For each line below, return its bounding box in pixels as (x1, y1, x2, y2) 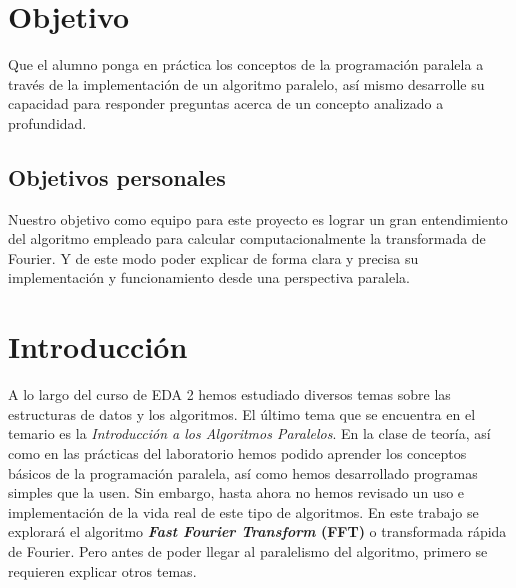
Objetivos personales (8, 161, 226, 192)
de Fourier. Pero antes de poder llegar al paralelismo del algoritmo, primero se (8, 540, 488, 561)
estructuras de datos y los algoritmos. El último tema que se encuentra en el (8, 403, 476, 424)
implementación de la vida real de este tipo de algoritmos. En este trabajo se (8, 501, 479, 522)
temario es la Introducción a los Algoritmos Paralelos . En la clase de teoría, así (8, 423, 491, 444)
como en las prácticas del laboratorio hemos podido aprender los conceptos (8, 442, 467, 463)
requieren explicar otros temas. (8, 560, 197, 581)
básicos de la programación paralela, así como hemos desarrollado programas (8, 462, 478, 483)
